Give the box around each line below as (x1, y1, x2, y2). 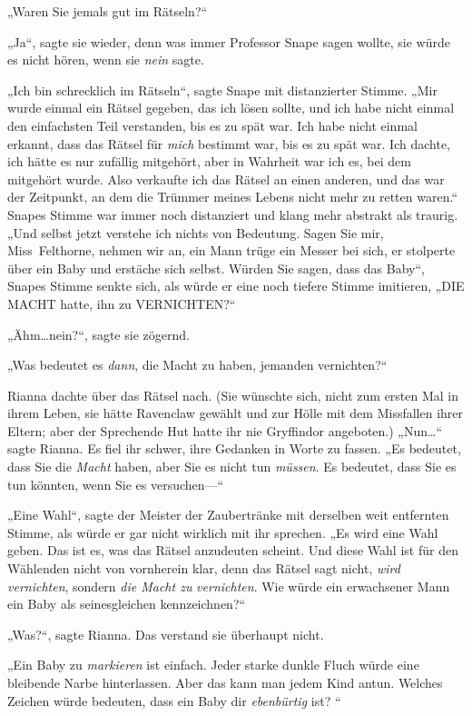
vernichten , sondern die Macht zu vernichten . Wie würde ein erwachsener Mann (7, 576, 450, 595)
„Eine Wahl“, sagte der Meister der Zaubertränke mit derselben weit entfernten (7, 505, 449, 524)
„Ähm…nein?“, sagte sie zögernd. (7, 324, 190, 343)
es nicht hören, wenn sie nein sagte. (7, 50, 204, 69)
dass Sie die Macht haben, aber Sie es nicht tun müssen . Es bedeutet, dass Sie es (7, 457, 457, 476)
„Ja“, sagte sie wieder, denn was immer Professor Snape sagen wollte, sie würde (7, 32, 450, 51)
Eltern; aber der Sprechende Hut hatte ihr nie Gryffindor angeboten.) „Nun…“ (7, 421, 443, 440)
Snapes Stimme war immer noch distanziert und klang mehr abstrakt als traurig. (7, 204, 458, 224)
